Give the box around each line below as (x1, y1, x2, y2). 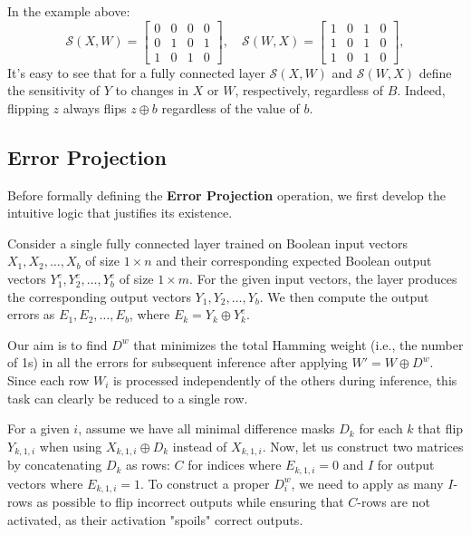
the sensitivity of (7, 81, 101, 100)
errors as (7, 305, 55, 324)
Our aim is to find (7, 335, 108, 354)
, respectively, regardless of (235, 81, 384, 100)
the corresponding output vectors (7, 287, 191, 306)
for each (359, 419, 403, 438)
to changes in (115, 81, 189, 100)
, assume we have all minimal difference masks (78, 419, 335, 438)
